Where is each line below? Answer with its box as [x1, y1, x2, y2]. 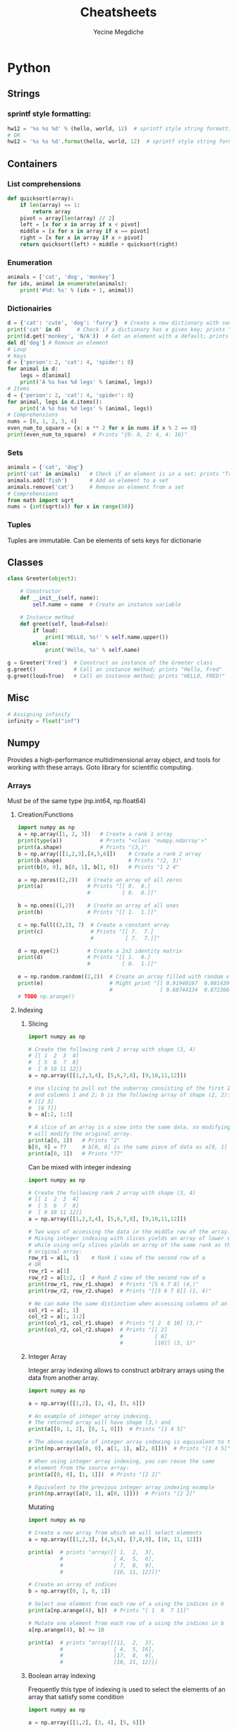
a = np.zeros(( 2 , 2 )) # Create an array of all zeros [17, 876, 183, 884]
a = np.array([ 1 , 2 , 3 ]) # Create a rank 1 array [17, 831, 173, 838]
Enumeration [7, 257, 53, 267]
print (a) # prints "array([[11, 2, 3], [28, 1639, 155, 1646]
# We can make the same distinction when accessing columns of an [28, 1300, 228, 1307]
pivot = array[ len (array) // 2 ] [20, 215, 115, 222]
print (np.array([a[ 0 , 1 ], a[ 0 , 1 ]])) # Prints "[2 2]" [28, 1490, 196, 1497]
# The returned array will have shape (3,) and [28, 1419, 171, 1427]
